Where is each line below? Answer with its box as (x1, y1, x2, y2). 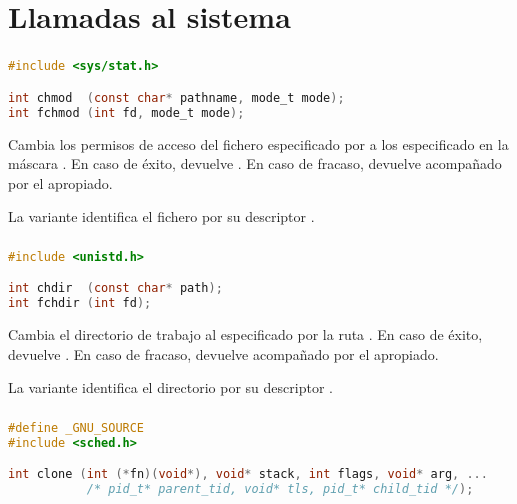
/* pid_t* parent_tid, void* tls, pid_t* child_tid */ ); (86, 482, 474, 497)
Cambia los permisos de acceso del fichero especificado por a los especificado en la (8, 133, 509, 154)
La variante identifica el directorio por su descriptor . (8, 377, 333, 398)
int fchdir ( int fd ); (8, 296, 152, 311)
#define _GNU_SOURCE (8, 420, 145, 435)
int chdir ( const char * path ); (8, 281, 223, 296)
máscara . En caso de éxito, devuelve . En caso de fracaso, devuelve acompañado (8, 153, 502, 174)
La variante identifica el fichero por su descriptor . (8, 206, 315, 227)
